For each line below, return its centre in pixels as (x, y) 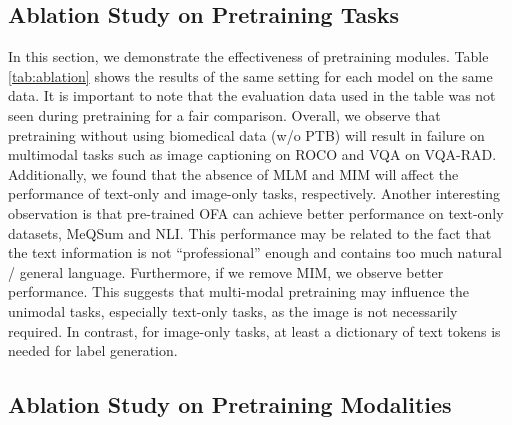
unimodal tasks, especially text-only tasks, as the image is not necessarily (233, 310)
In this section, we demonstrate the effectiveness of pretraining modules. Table (248, 56)
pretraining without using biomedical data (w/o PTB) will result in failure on (246, 134)
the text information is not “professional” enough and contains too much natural (255, 252)
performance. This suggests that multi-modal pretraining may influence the (238, 291)
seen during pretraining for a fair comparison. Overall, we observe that (224, 114)
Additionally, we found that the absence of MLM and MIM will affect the (233, 173)
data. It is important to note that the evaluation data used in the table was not (252, 95)
